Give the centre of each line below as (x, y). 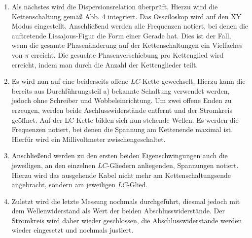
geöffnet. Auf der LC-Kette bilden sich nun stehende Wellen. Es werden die (125, 119)
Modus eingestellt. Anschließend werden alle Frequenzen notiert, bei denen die (130, 26)
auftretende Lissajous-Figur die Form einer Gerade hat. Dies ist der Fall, (121, 35)
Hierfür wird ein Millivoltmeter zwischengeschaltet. (89, 139)
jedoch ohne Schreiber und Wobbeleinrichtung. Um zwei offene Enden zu (122, 100)
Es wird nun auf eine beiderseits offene (70, 81)
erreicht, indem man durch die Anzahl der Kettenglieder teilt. (105, 64)
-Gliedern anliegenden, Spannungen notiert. (173, 165)
